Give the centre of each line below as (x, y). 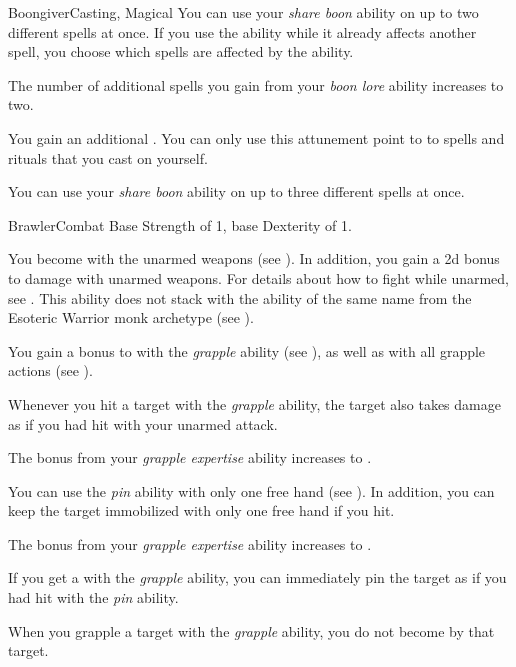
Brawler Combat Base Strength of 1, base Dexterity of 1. (180, 224)
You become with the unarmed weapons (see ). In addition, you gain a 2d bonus (254, 258)
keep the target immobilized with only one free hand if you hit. (201, 510)
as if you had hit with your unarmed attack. (143, 423)
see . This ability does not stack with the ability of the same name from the (240, 297)
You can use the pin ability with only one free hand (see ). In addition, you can (251, 490)
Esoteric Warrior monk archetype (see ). (131, 317)
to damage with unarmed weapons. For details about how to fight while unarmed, (258, 277)
